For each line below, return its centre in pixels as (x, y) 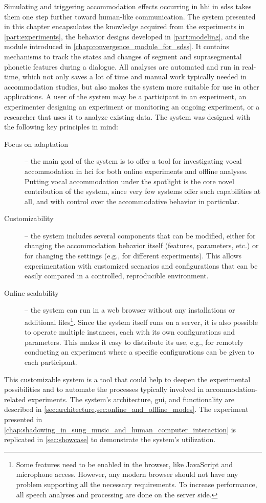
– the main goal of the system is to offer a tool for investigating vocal (133, 161)
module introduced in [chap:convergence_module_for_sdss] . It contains (117, 46)
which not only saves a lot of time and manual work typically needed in (134, 76)
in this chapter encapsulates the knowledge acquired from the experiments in (125, 26)
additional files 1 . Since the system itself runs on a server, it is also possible (141, 321)
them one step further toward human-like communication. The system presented (130, 16)
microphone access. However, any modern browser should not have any (127, 474)
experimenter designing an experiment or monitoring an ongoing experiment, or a (132, 106)
